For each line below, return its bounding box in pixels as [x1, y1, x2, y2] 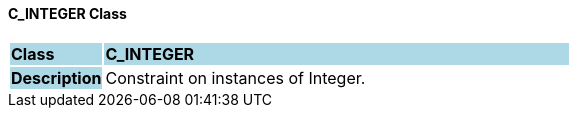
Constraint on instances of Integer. [105, 67, 366, 88]
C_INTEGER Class [8, 5, 127, 22]
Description [11, 67, 102, 88]
